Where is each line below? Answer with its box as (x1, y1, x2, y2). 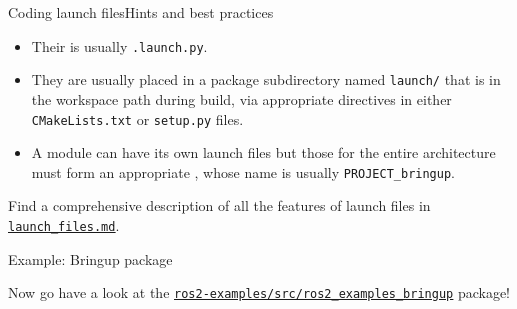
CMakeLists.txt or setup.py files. (31, 108, 244, 129)
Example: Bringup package (8, 248, 173, 269)
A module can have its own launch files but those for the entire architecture (31, 142, 496, 163)
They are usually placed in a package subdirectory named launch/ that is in (31, 69, 501, 90)
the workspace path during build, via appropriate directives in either (31, 88, 452, 109)
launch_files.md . (8, 215, 120, 235)
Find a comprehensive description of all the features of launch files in (8, 195, 431, 216)
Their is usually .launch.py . (31, 35, 208, 56)
